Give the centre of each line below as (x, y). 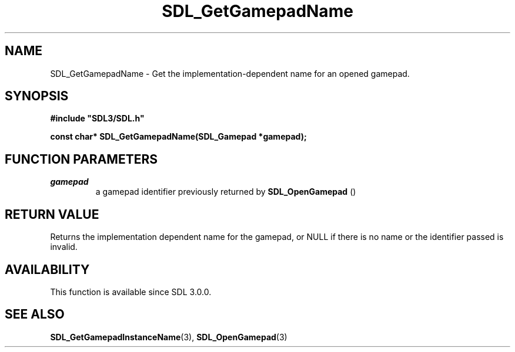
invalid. (64, 247)
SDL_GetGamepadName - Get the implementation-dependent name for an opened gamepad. (230, 73)
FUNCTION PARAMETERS (81, 159)
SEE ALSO (35, 314)
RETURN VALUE (52, 214)
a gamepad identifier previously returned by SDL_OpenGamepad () (226, 192)
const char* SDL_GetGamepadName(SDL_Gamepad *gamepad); (178, 137)
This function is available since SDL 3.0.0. (131, 292)
